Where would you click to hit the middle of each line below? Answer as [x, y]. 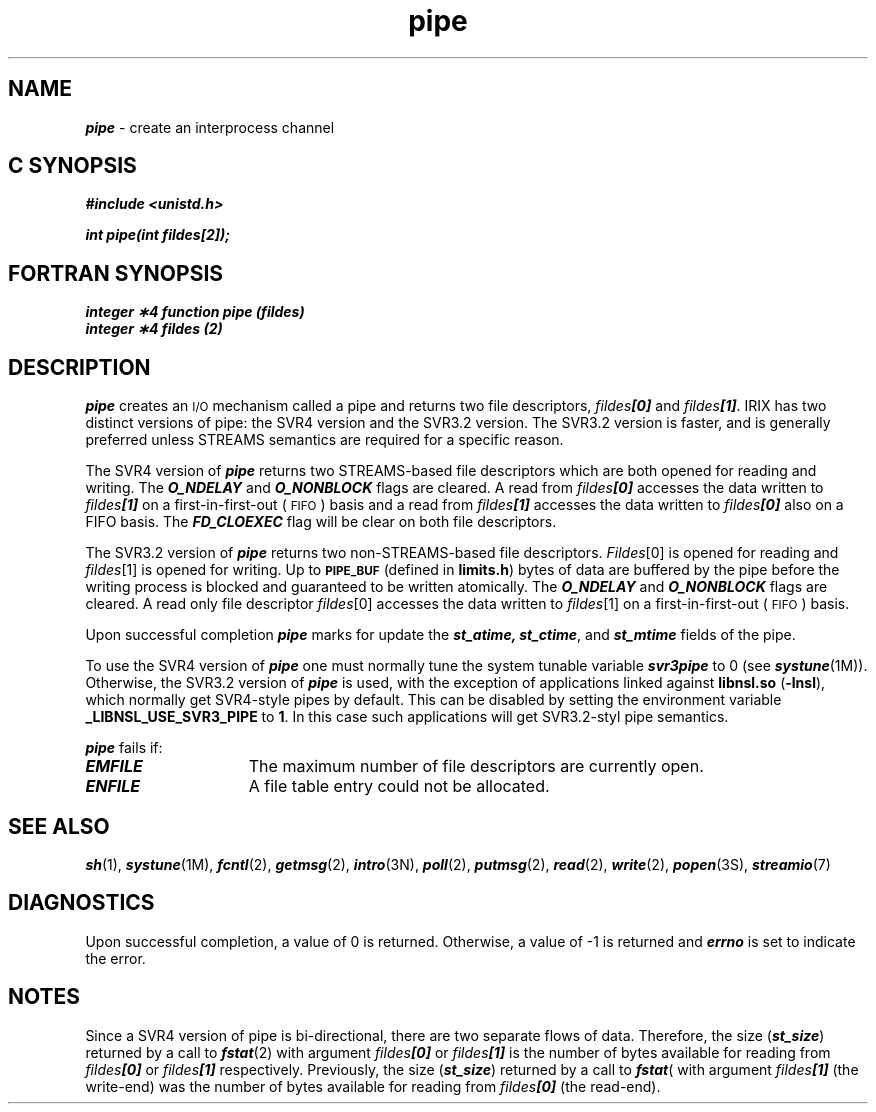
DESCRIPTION [79, 367]
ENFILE [113, 786]
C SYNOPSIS [72, 166]
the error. [115, 958]
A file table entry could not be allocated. [399, 786]
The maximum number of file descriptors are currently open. [476, 766]
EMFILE [114, 766]
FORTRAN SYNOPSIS [116, 273]
